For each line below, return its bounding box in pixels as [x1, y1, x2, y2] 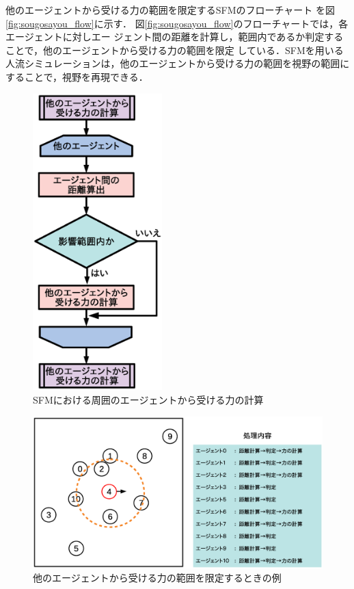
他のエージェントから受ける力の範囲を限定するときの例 [33, 571, 282, 585]
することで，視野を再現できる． [5, 69, 148, 83]
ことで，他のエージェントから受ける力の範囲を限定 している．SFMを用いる [5, 42, 344, 57]
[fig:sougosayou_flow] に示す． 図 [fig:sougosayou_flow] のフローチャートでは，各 [5, 16, 349, 30]
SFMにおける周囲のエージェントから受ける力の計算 [33, 393, 264, 407]
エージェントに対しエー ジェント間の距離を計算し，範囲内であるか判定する [5, 29, 344, 44]
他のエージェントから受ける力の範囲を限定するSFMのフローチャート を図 [5, 3, 336, 16]
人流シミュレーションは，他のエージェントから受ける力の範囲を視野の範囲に [5, 56, 350, 70]
